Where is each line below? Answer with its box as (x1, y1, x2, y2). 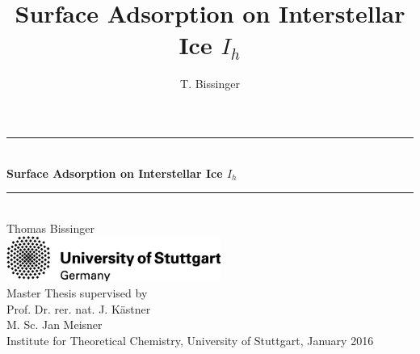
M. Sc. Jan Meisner (6, 316, 103, 333)
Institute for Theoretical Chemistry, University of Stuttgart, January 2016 (6, 331, 374, 348)
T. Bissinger (180, 75, 240, 92)
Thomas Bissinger (6, 219, 94, 236)
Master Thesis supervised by (6, 284, 148, 301)
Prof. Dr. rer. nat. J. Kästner (6, 300, 151, 317)
